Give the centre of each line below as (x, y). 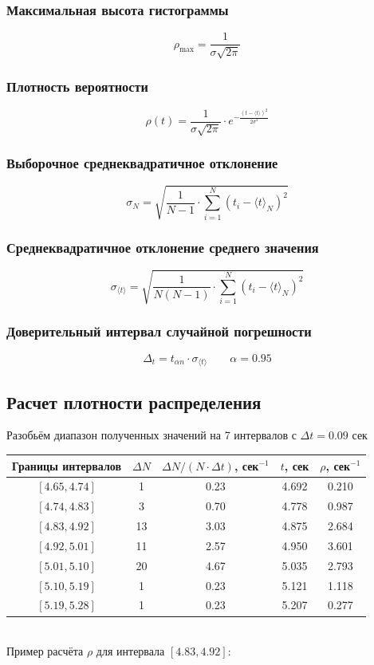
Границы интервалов (67, 465)
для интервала (130, 651)
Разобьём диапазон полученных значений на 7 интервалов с (152, 435)
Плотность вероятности (77, 86)
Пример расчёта (45, 651)
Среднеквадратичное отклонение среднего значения (163, 247)
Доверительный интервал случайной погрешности (159, 331)
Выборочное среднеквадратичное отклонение (142, 162)
